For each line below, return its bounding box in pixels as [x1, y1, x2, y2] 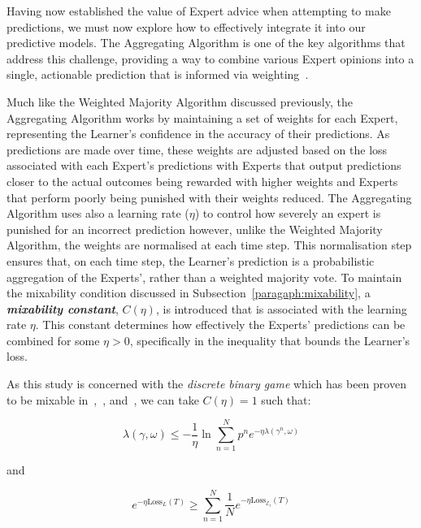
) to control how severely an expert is [194, 205, 381, 222]
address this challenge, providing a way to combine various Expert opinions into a [7, 50, 414, 67]
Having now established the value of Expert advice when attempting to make [7, 2, 391, 19]
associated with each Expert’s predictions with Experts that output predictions [7, 157, 401, 174]
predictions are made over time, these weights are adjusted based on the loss [7, 141, 388, 158]
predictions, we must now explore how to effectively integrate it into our [7, 18, 366, 35]
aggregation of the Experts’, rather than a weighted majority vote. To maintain [7, 268, 402, 285]
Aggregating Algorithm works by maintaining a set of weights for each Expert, [7, 109, 398, 126]
